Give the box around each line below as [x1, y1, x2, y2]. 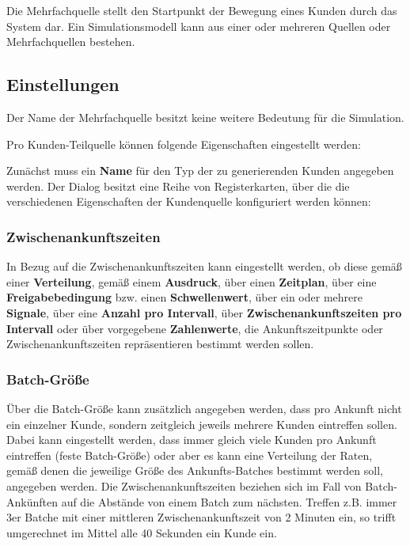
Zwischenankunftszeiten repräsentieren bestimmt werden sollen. [6, 336, 314, 352]
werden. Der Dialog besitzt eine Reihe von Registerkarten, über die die [6, 177, 350, 194]
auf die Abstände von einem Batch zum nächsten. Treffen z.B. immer [61, 493, 397, 510]
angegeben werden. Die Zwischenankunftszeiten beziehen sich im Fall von [6, 477, 362, 494]
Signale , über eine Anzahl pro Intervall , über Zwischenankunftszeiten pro [6, 304, 402, 320]
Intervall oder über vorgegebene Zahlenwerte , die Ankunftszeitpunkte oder [6, 320, 383, 336]
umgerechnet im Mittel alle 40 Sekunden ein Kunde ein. [6, 524, 277, 540]
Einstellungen [6, 72, 120, 97]
